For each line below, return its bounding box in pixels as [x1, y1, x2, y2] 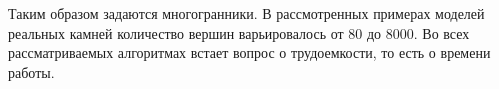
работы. [8, 61, 55, 82]
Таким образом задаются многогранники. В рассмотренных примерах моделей [8, 3, 485, 23]
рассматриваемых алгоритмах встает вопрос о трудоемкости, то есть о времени [8, 42, 491, 63]
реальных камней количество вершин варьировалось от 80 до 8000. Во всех [8, 22, 470, 43]
